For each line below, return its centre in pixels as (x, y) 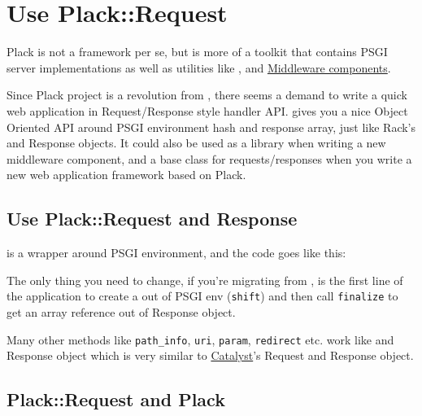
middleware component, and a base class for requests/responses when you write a (209, 158)
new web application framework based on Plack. (126, 175)
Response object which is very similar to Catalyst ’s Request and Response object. (210, 355)
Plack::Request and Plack (116, 399)
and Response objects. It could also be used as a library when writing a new (196, 143)
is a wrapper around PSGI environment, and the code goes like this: (176, 253)
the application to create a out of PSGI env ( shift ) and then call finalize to (202, 296)
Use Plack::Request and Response (152, 219)
